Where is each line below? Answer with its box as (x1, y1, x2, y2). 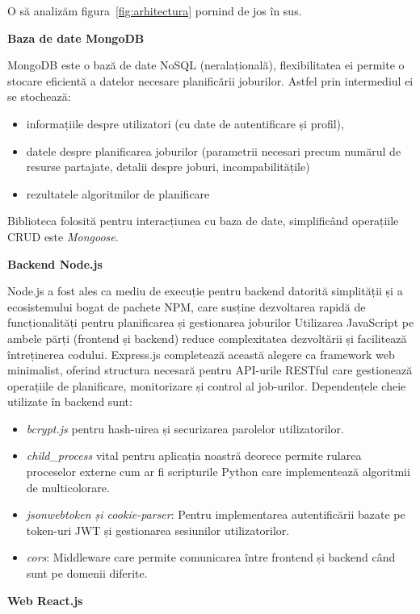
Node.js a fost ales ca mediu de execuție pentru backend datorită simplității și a (7, 282, 403, 299)
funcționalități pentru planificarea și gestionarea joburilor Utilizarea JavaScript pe (7, 314, 414, 331)
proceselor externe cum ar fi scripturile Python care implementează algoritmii (26, 463, 410, 480)
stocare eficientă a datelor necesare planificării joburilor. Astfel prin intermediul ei (7, 72, 414, 89)
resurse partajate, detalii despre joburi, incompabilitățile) (26, 158, 310, 175)
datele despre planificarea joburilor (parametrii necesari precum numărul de (26, 142, 401, 159)
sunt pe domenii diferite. (26, 565, 148, 582)
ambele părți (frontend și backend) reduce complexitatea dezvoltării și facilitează (7, 329, 407, 346)
